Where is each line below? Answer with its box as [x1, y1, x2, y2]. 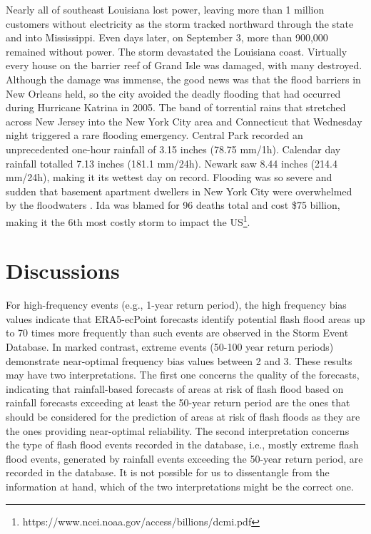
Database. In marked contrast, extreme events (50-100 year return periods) [6, 339, 334, 354]
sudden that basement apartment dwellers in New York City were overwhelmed [6, 183, 352, 198]
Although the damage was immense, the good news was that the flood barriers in [6, 71, 361, 86]
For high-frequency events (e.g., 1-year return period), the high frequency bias [6, 297, 347, 312]
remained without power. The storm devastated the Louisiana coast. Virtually [6, 43, 347, 58]
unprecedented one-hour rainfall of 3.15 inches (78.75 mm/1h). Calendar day [6, 141, 341, 156]
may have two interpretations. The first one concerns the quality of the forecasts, [6, 367, 360, 382]
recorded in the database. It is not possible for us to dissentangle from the [6, 465, 330, 480]
